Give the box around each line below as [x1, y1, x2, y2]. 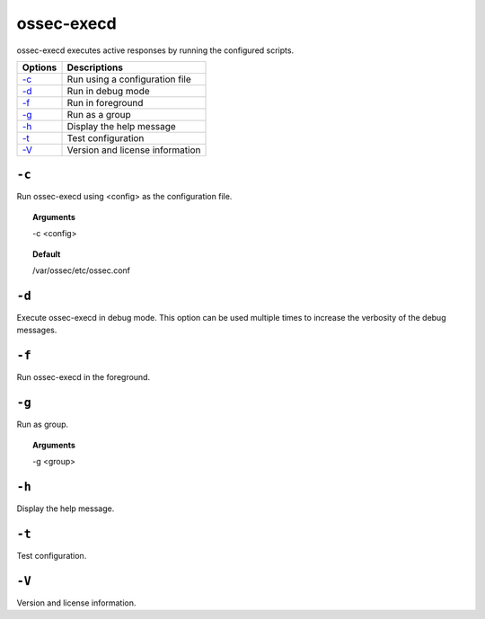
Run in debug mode [66, 84, 150, 97]
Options [22, 61, 57, 74]
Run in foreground [66, 96, 144, 109]
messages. [16, 324, 57, 336]
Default [32, 248, 61, 260]
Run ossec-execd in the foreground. [16, 372, 151, 383]
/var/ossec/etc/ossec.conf [32, 265, 130, 276]
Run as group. [16, 419, 69, 430]
